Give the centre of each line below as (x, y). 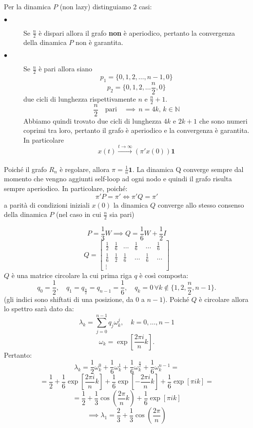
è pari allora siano (66, 69)
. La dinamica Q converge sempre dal (188, 169)
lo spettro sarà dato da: (39, 309)
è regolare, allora (85, 169)
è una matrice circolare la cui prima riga (72, 275)
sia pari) (122, 214)
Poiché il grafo (25, 169)
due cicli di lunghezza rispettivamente (80, 98)
